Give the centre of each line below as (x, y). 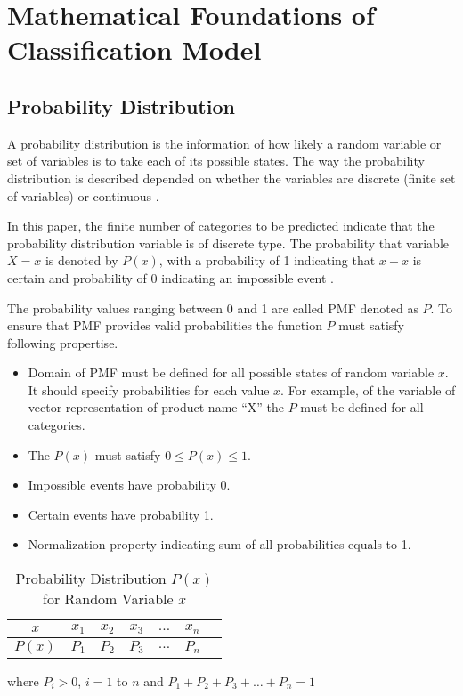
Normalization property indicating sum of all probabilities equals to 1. (219, 544)
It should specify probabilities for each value (149, 389)
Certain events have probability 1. (121, 514)
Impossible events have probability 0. (129, 485)
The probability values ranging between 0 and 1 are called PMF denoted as (213, 308)
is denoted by (81, 260)
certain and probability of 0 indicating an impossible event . (171, 277)
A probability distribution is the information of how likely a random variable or (224, 143)
